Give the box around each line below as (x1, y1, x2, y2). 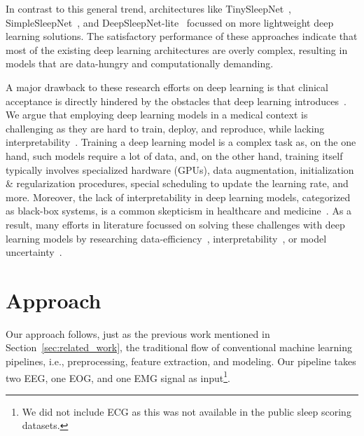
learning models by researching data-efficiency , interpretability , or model (6, 231, 327, 245)
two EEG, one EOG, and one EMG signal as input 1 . (6, 368, 230, 385)
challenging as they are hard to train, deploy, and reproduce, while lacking (6, 121, 325, 135)
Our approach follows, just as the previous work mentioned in (6, 326, 270, 341)
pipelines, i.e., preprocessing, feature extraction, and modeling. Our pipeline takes (6, 354, 356, 368)
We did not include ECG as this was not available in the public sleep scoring (22, 404, 351, 418)
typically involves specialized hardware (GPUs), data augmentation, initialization (6, 162, 354, 177)
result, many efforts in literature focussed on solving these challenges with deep (6, 217, 345, 231)
